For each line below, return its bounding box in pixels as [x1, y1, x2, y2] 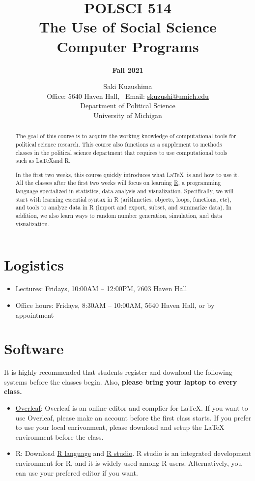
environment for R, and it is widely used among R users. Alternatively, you [15, 457, 242, 468]
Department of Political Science [80, 100, 175, 111]
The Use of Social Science [39, 17, 217, 37]
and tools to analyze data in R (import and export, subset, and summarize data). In [15, 203, 231, 211]
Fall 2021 [112, 64, 143, 75]
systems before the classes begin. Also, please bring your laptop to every [4, 376, 237, 387]
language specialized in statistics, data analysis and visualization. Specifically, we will [15, 187, 234, 195]
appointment [15, 309, 54, 320]
